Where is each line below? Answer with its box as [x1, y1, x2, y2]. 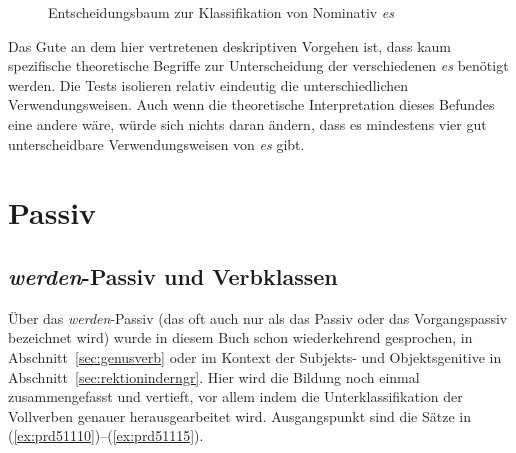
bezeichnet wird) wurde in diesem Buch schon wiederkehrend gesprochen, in [8, 327, 473, 348]
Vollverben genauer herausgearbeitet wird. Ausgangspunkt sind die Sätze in [8, 405, 471, 426]
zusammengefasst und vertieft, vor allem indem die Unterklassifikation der [8, 386, 463, 407]
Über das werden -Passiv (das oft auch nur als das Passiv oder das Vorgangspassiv [8, 307, 508, 328]
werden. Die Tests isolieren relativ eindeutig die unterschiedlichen [8, 74, 409, 95]
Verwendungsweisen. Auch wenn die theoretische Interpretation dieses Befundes [8, 94, 495, 115]
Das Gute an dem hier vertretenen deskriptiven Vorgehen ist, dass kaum [8, 35, 452, 56]
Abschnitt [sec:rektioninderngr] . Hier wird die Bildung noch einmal [8, 366, 420, 387]
